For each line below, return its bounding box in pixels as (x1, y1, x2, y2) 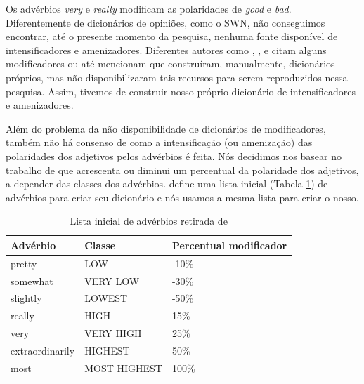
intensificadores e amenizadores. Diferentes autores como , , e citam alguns (6, 42, 327, 57)
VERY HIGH (84, 326, 142, 340)
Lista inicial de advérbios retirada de (70, 213, 228, 228)
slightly (11, 291, 42, 305)
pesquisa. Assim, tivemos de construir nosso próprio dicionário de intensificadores (6, 84, 356, 98)
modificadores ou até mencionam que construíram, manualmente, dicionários (6, 56, 335, 71)
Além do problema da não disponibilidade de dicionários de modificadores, (6, 121, 326, 135)
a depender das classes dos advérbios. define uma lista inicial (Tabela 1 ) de (6, 176, 328, 191)
